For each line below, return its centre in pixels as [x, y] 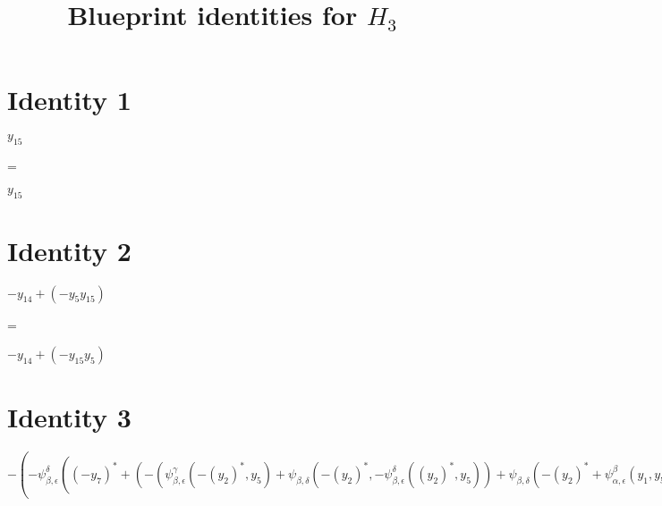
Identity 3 [69, 417]
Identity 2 [69, 250]
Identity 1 [69, 100]
